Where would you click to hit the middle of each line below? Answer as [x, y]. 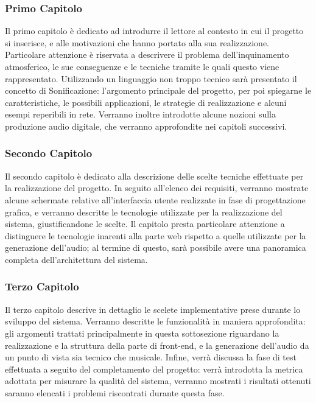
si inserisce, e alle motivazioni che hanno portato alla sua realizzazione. [137, 42]
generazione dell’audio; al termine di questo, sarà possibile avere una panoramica [156, 247]
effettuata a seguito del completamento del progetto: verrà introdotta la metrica [154, 369]
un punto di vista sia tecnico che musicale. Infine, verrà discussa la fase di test [151, 357]
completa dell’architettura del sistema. [76, 259]
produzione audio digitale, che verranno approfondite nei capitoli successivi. [146, 126]
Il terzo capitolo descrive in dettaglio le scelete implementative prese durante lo [153, 309]
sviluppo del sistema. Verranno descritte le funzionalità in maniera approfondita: [155, 321]
